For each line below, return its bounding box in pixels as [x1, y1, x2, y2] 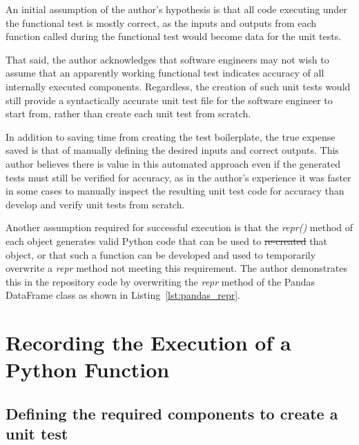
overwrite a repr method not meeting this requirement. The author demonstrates [6, 261, 347, 275]
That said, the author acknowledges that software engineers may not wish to [6, 52, 329, 66]
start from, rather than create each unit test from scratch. [6, 106, 251, 121]
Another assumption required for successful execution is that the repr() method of [6, 220, 353, 235]
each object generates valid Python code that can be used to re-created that [6, 233, 327, 248]
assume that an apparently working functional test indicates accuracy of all [6, 66, 324, 80]
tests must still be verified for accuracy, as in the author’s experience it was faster [6, 170, 351, 184]
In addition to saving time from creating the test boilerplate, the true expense [6, 129, 336, 144]
